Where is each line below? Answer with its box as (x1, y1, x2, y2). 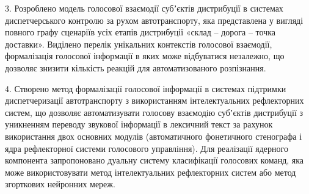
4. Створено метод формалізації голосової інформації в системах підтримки (5, 82, 286, 95)
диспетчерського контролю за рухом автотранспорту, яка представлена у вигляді (5, 13, 304, 26)
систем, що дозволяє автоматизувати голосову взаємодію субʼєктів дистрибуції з (5, 106, 304, 118)
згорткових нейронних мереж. (5, 178, 115, 190)
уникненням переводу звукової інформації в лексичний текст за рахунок (5, 118, 273, 131)
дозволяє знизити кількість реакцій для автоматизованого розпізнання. (5, 61, 266, 74)
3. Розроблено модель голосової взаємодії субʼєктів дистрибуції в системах (5, 2, 283, 14)
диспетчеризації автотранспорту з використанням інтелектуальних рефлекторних (5, 94, 304, 107)
